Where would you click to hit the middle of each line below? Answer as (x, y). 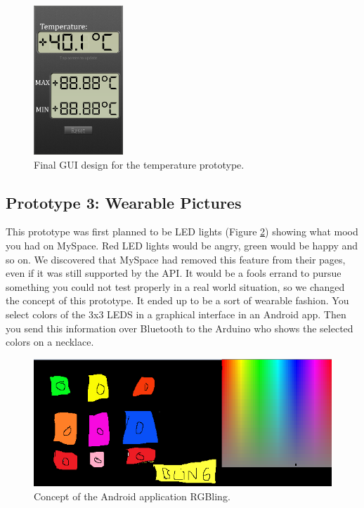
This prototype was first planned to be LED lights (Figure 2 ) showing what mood (182, 232)
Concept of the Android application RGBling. (132, 496)
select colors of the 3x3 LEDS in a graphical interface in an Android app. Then (176, 314)
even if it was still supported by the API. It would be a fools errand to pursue (174, 273)
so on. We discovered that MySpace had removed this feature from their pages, (176, 259)
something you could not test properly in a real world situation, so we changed (175, 286)
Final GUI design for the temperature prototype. (139, 164)
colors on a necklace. (50, 342)
